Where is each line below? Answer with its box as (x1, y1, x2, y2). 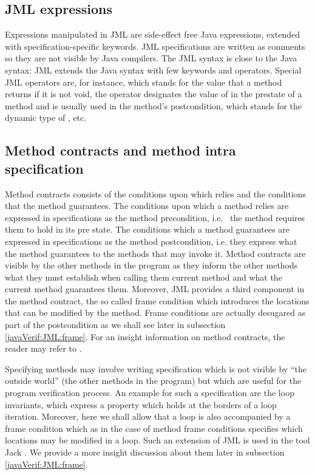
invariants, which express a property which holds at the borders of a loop (5, 398, 277, 411)
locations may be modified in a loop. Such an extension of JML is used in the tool (5, 434, 310, 446)
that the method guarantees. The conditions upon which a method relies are (5, 199, 289, 212)
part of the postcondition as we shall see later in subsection (5, 318, 226, 331)
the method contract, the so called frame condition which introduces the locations (5, 294, 310, 307)
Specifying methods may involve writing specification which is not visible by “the (5, 362, 307, 375)
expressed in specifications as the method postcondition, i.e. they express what (5, 234, 297, 247)
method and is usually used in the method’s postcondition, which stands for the (5, 99, 302, 112)
